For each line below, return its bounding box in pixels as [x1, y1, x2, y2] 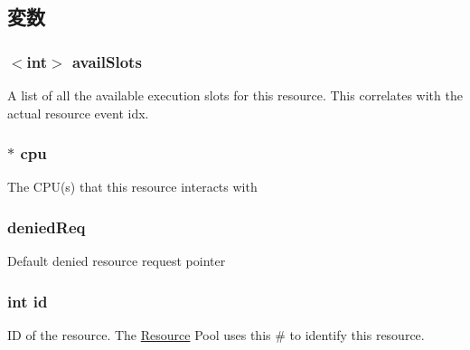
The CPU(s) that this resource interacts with [7, 177, 258, 196]
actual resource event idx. [7, 103, 149, 122]
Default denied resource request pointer [7, 251, 226, 270]
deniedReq [7, 215, 86, 238]
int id [7, 289, 48, 312]
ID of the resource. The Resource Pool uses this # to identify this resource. [7, 326, 425, 345]
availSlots [71, 50, 142, 72]
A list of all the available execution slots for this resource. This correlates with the [7, 86, 463, 104]
